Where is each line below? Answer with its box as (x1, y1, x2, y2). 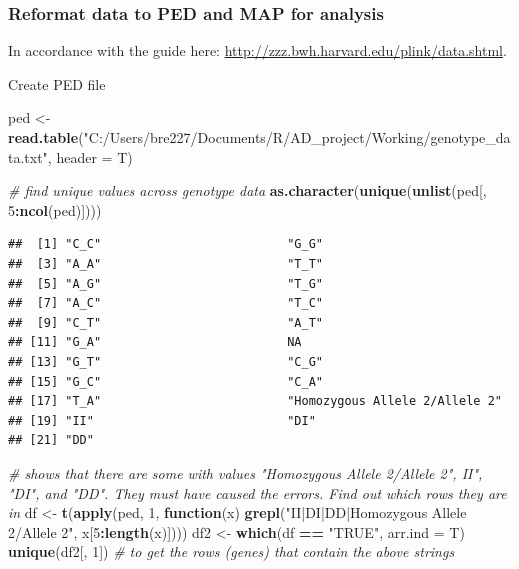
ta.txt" (8, 146, 48, 167)
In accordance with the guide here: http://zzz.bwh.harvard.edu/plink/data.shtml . (8, 40, 507, 61)
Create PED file (8, 73, 106, 94)
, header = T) (47, 146, 133, 167)
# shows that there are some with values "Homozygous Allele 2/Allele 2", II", (8, 462, 483, 483)
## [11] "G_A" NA (8, 335, 302, 350)
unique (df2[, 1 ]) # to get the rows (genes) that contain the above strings (8, 541, 455, 562)
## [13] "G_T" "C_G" (8, 354, 323, 369)
